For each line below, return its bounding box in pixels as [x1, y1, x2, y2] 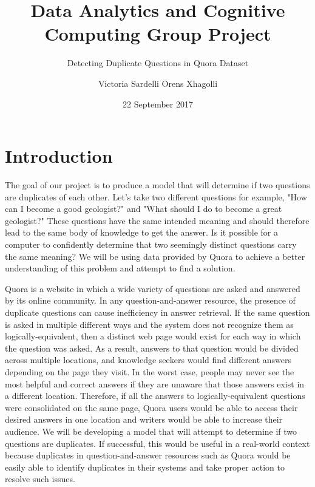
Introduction [5, 143, 113, 168]
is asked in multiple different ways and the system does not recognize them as [5, 318, 294, 330]
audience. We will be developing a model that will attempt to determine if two [5, 424, 297, 437]
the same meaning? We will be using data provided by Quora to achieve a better [5, 250, 305, 262]
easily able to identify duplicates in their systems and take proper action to [5, 460, 285, 473]
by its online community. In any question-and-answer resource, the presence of [5, 294, 296, 307]
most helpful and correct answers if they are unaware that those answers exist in [5, 377, 305, 390]
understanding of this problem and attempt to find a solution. [5, 262, 235, 274]
